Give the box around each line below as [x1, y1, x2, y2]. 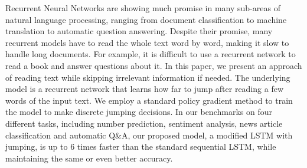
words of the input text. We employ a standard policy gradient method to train [5, 94, 293, 106]
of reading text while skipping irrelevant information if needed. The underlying [5, 71, 290, 83]
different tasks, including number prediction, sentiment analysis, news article [5, 117, 283, 129]
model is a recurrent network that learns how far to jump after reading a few [5, 83, 284, 95]
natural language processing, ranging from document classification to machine [5, 13, 287, 25]
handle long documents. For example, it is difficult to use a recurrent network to [5, 48, 296, 60]
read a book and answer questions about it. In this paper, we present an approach [5, 59, 302, 71]
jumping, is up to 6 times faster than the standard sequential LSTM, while [5, 140, 276, 153]
